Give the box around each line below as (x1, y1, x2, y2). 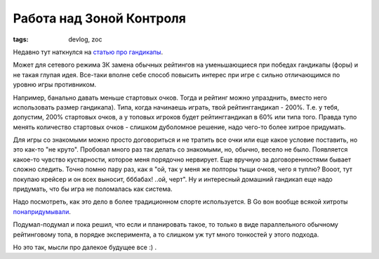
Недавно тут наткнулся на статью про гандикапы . (13, 48, 164, 56)
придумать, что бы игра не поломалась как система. (13, 185, 173, 193)
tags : (13, 35, 29, 44)
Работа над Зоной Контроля (13, 11, 186, 26)
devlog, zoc (68, 35, 102, 44)
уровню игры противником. (13, 81, 97, 89)
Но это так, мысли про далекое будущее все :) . (13, 243, 157, 251)
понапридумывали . (13, 207, 72, 215)
